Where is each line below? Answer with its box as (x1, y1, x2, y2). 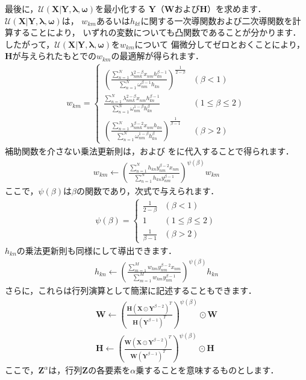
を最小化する (95, 2, 146, 14)
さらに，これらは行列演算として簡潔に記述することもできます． (5, 283, 257, 296)
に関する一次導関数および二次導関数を (140, 14, 293, 27)
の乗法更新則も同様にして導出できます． (16, 244, 176, 256)
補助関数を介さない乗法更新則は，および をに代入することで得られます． (5, 144, 294, 157)
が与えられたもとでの (12, 49, 96, 62)
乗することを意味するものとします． (136, 364, 279, 376)
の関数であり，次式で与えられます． (76, 185, 219, 197)
